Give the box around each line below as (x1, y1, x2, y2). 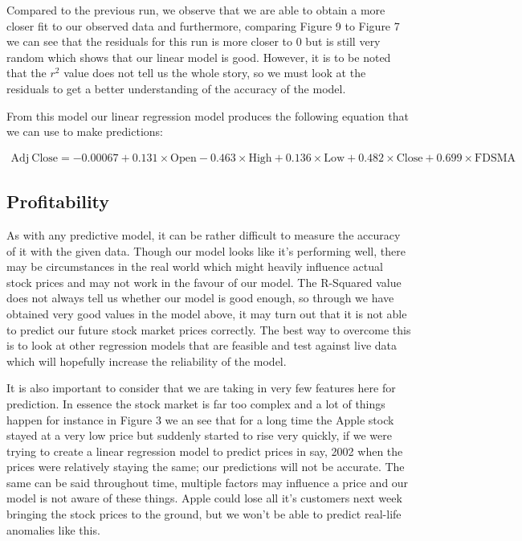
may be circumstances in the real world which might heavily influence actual (6, 258, 383, 275)
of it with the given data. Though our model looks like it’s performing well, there (6, 242, 406, 259)
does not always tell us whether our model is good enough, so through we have (6, 289, 394, 306)
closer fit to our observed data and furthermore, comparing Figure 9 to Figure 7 (6, 17, 400, 34)
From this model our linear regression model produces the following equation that (6, 107, 409, 124)
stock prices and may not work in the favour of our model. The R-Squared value (6, 273, 402, 290)
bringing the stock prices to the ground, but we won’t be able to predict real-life (6, 506, 402, 523)
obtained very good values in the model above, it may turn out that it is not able (6, 305, 407, 322)
